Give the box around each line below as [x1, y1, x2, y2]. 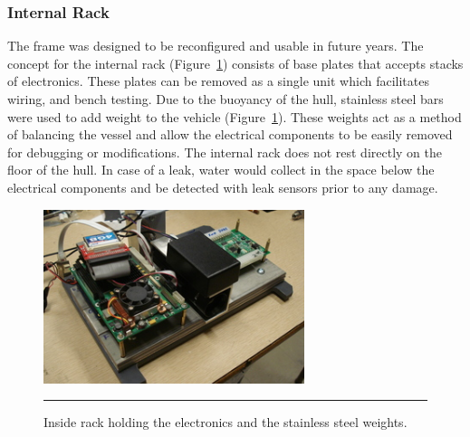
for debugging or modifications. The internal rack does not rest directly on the [7, 142, 442, 161]
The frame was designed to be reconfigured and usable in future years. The [7, 36, 424, 55]
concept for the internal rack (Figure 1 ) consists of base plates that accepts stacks [7, 53, 464, 72]
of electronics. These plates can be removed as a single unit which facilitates [7, 71, 429, 90]
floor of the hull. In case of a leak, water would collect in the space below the [7, 160, 435, 179]
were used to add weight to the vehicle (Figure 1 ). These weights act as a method [7, 107, 462, 126]
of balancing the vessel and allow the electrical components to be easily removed [7, 125, 453, 144]
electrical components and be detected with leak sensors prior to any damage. [7, 177, 438, 196]
